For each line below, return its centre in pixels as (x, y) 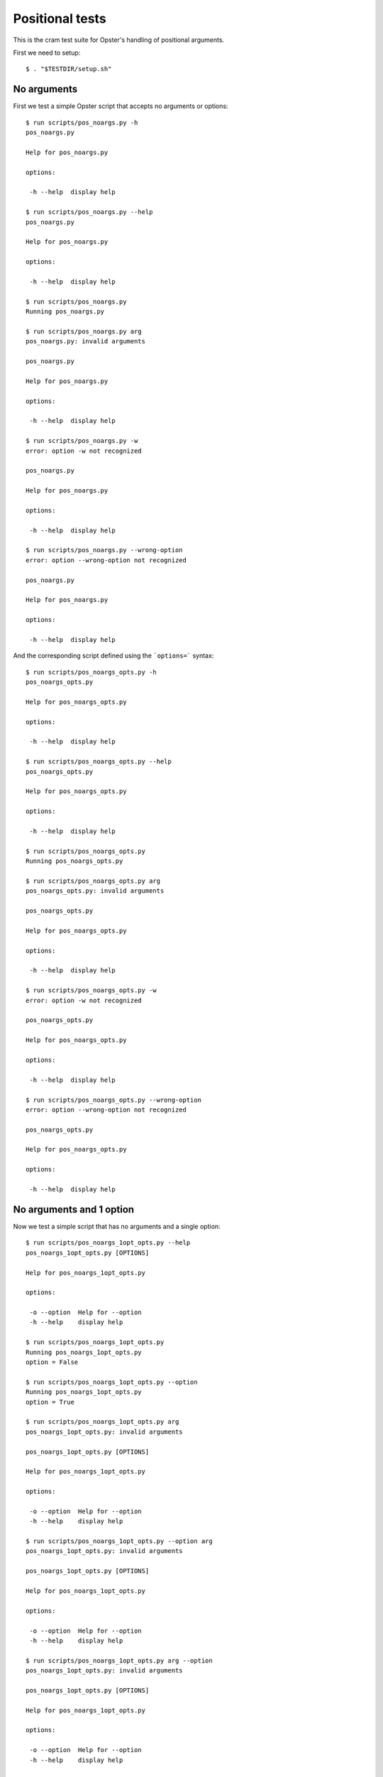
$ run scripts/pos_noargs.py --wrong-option (105, 550)
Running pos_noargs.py (65, 312)
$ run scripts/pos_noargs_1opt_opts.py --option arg (119, 1541)
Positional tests (60, 18)
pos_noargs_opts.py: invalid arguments (95, 891)
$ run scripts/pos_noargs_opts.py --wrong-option (114, 1100)
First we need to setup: (47, 53)
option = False (52, 1362)
